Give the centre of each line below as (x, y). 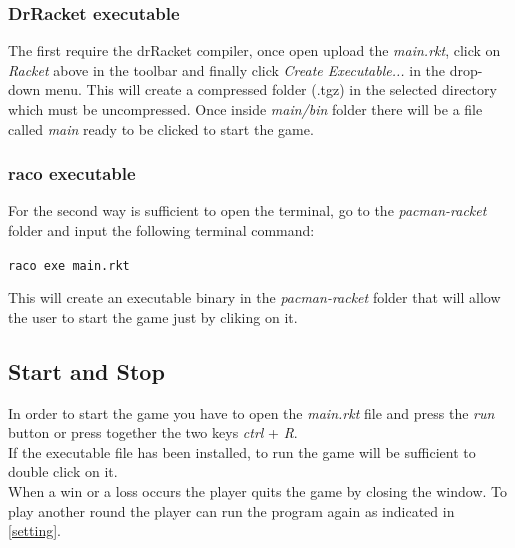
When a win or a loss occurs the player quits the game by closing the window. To (258, 491)
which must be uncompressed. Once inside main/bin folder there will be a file (245, 109)
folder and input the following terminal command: (161, 230)
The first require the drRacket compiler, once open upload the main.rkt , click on (254, 50)
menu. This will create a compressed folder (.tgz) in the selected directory (270, 89)
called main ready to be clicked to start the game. (161, 128)
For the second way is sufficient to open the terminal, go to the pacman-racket (247, 210)
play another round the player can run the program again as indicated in (231, 510)
